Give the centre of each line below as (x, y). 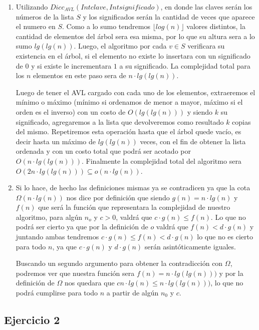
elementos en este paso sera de (79, 75)
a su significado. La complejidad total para (185, 65)
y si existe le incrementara (71, 65)
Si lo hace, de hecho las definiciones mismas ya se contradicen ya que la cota (133, 188)
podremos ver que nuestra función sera (75, 273)
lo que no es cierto (225, 237)
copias (241, 121)
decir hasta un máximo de (56, 141)
